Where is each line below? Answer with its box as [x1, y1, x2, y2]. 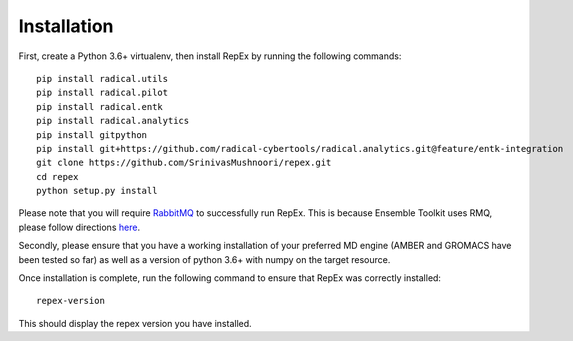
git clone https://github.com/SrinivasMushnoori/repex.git [36, 157, 332, 169]
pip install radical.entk [36, 101, 164, 112]
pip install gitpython [36, 129, 148, 140]
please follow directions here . [18, 221, 140, 233]
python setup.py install [36, 185, 158, 197]
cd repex [36, 171, 79, 182]
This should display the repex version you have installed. [18, 317, 252, 329]
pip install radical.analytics [36, 115, 190, 127]
